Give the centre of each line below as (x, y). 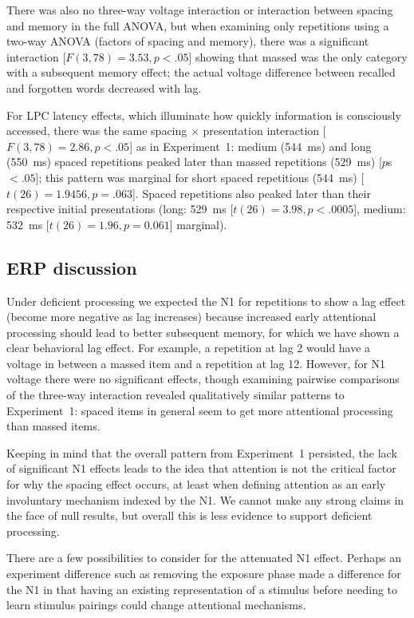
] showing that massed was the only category (298, 56)
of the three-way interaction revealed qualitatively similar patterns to (175, 395)
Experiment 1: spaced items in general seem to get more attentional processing (200, 410)
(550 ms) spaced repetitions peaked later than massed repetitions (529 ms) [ (194, 162)
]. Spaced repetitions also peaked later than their (251, 193)
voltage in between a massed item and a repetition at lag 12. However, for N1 (196, 363)
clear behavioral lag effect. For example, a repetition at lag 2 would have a (189, 348)
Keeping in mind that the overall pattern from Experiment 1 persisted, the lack (202, 452)
